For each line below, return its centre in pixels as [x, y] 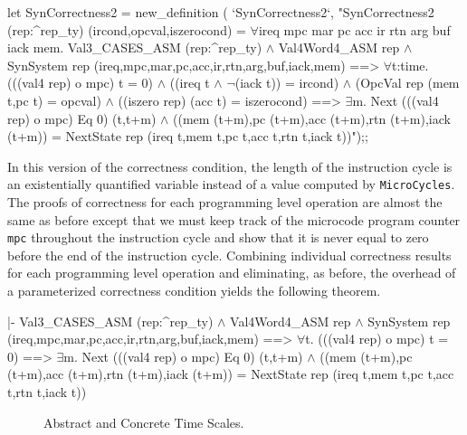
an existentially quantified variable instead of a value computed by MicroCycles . [231, 184]
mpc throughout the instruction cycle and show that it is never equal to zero [218, 237]
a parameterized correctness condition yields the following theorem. [194, 291]
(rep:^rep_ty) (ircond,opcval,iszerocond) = [127, 29]
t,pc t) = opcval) [54, 100]
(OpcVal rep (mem [407, 83]
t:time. [410, 65]
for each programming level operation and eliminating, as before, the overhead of [232, 273]
